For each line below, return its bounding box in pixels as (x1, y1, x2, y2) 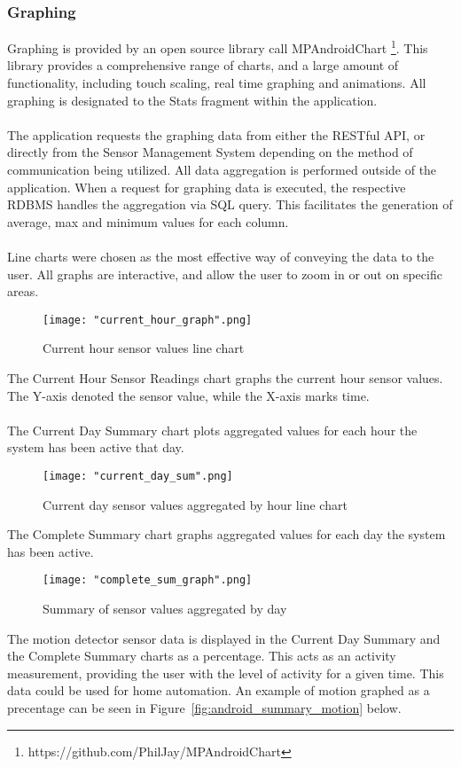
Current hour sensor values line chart (43, 339, 245, 357)
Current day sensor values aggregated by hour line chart (43, 495, 348, 513)
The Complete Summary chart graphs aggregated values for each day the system (7, 525, 446, 544)
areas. (7, 282, 39, 301)
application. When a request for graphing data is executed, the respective (7, 177, 406, 196)
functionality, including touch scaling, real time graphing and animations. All (7, 74, 426, 92)
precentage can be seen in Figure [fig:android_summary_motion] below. (7, 699, 402, 717)
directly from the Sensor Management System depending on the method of (7, 143, 413, 161)
